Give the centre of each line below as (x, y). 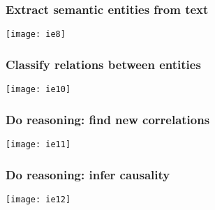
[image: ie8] (36, 35)
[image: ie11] (38, 144)
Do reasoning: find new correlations (108, 119)
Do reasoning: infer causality (88, 174)
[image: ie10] (38, 90)
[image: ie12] (38, 199)
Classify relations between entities (103, 64)
